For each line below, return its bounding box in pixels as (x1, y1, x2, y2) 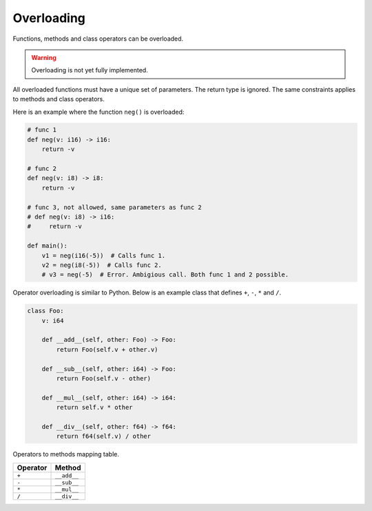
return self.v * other (56, 403, 134, 412)
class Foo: (27, 307, 64, 315)
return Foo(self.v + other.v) (56, 345, 158, 353)
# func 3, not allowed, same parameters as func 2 (27, 203, 203, 211)
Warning (31, 53, 56, 61)
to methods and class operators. (12, 95, 105, 103)
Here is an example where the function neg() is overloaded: (12, 108, 185, 116)
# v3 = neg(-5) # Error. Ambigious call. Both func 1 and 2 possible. (41, 271, 289, 279)
